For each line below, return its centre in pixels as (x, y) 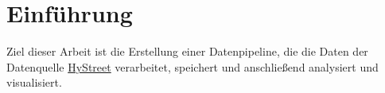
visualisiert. (34, 82)
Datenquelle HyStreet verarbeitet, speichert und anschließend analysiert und (192, 66)
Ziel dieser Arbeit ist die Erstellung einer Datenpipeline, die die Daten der (187, 51)
